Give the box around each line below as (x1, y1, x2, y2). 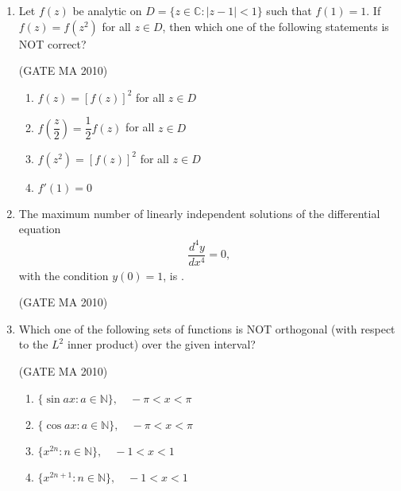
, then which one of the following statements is (162, 18, 389, 34)
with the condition (18, 267, 109, 283)
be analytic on (72, 2, 142, 18)
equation (18, 220, 61, 237)
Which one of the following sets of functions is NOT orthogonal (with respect (18, 320, 395, 337)
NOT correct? (18, 35, 87, 52)
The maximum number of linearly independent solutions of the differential (18, 205, 380, 221)
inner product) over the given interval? (67, 336, 256, 353)
